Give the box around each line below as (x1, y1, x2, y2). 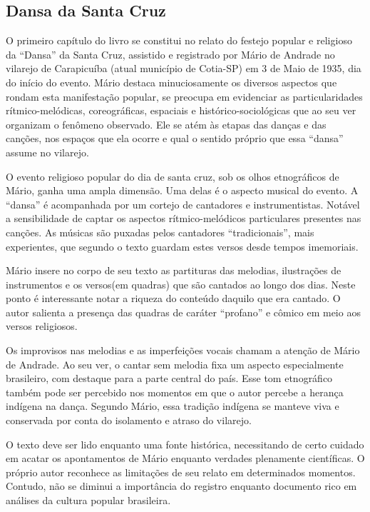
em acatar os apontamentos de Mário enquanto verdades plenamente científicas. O (6, 451, 365, 466)
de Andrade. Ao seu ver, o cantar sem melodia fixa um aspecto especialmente (6, 356, 344, 371)
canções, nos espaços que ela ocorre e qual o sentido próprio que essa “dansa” (6, 131, 344, 146)
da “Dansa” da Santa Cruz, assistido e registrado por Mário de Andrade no (6, 46, 335, 61)
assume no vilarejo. (6, 144, 89, 159)
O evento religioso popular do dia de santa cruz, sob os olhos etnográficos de (6, 169, 339, 184)
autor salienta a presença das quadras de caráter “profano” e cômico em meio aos (6, 304, 361, 319)
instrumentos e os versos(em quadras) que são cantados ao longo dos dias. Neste (6, 276, 356, 291)
